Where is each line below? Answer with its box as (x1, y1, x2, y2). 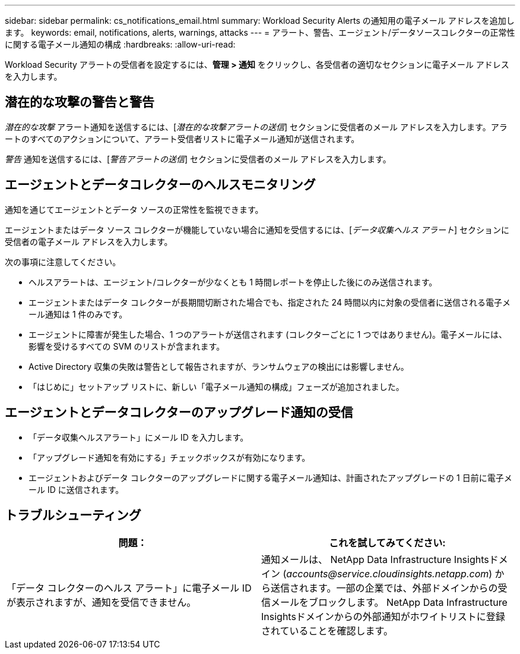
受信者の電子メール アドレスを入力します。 (5, 236, 173, 247)
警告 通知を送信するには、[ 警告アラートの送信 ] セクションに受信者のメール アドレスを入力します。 (5, 153, 391, 164)
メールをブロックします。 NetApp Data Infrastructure (271, 596, 508, 609)
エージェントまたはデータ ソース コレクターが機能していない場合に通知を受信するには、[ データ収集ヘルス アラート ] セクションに (5, 224, 510, 235)
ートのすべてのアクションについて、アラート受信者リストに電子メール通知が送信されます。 (5, 133, 360, 144)
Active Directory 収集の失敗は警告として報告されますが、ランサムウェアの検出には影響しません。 (28, 361, 409, 372)
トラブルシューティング (5, 507, 141, 523)
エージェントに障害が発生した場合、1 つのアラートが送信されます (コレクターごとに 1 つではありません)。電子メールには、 (28, 329, 508, 339)
